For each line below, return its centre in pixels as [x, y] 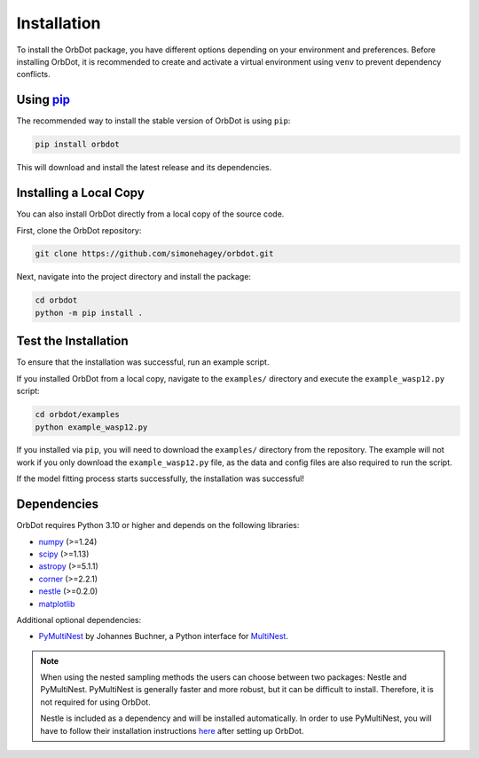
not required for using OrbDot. [95, 702]
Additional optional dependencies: [79, 620]
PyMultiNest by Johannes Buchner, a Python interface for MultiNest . [163, 636]
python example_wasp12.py [91, 427]
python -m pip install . [89, 312]
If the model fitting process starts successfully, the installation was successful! [161, 478]
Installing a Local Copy [81, 193]
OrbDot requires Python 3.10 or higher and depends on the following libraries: [158, 525]
